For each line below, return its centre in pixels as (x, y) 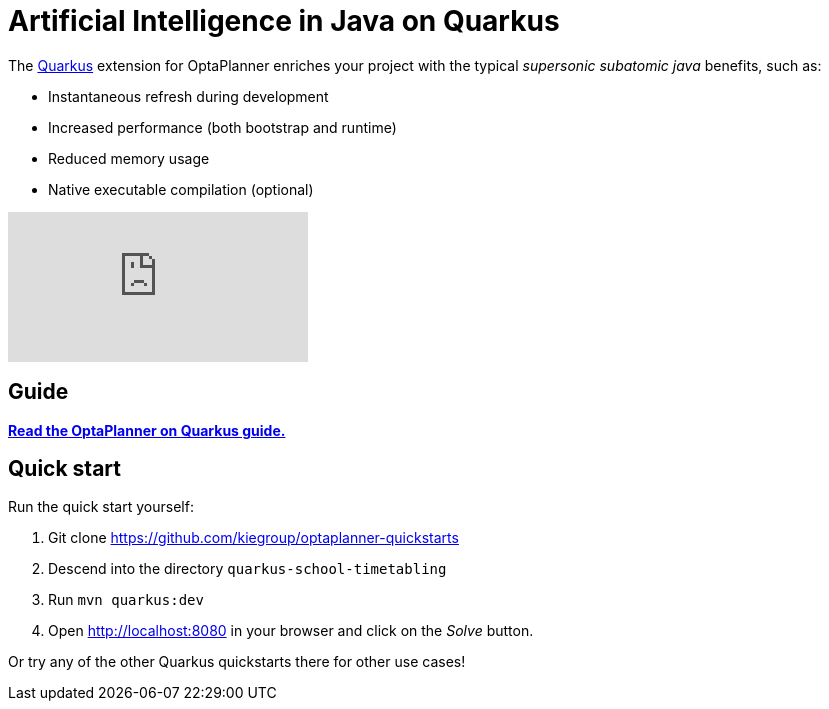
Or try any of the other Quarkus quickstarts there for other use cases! (237, 662)
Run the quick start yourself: (101, 507)
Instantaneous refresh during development (188, 96)
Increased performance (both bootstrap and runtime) (222, 127)
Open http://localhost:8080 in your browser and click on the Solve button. (291, 631)
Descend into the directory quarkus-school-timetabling (247, 569)
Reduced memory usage (129, 158)
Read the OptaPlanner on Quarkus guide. (147, 430)
